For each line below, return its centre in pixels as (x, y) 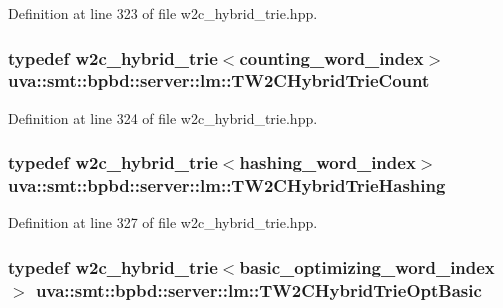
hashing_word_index (327, 162)
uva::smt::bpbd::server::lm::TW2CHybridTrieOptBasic (258, 289)
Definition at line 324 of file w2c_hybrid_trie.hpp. (163, 117)
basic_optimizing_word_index (367, 266)
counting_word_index (331, 57)
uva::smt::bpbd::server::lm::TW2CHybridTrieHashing (227, 185)
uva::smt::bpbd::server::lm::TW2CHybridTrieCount (219, 80)
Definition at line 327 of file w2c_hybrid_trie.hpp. (163, 222)
